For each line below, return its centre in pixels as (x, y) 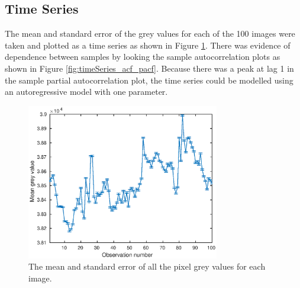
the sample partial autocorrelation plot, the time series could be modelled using (149, 80)
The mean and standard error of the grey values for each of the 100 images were (150, 33)
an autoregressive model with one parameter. (86, 92)
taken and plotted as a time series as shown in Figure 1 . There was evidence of (148, 45)
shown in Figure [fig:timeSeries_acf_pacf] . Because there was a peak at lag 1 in (149, 68)
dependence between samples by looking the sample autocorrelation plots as (143, 57)
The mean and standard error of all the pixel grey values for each (147, 266)
